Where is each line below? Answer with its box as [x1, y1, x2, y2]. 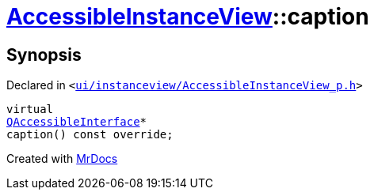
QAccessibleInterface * [6, 115, 147, 129]
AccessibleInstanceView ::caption [6, 3, 369, 30]
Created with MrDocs [6, 152, 118, 166]
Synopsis [6, 44, 82, 65]
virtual [6, 103, 54, 116]
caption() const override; [6, 128, 174, 141]
